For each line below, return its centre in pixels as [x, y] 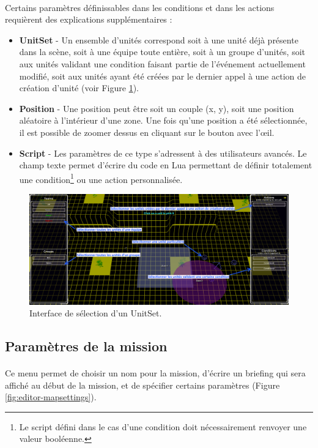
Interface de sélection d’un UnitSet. [96, 313]
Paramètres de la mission [86, 346]
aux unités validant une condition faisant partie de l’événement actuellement [162, 63]
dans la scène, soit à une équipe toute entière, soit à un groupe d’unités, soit [162, 52]
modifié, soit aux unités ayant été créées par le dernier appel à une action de [162, 76]
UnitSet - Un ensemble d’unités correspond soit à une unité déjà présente [159, 39]
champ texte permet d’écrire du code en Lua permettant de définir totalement [166, 165]
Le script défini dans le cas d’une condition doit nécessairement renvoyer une [163, 426]
